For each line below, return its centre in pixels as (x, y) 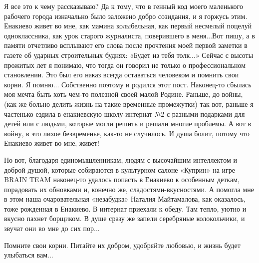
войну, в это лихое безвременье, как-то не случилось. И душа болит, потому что (127, 133)
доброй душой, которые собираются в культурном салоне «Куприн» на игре (120, 169)
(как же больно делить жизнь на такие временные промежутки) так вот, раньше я (129, 104)
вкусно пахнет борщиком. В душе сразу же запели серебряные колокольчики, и (125, 218)
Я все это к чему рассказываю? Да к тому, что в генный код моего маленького (124, 6)
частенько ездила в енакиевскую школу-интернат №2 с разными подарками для (125, 114)
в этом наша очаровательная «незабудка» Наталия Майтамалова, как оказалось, (125, 199)
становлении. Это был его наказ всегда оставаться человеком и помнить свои (122, 75)
